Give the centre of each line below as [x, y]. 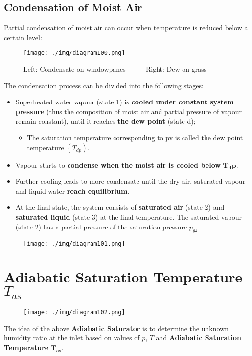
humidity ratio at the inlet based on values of [72, 338]
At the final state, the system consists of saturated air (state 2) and [120, 207]
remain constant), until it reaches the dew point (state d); [105, 121]
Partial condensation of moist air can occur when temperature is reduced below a [126, 28]
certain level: [23, 37]
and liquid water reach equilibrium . [72, 191]
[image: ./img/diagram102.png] [74, 313]
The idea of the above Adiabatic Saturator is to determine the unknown [116, 328]
